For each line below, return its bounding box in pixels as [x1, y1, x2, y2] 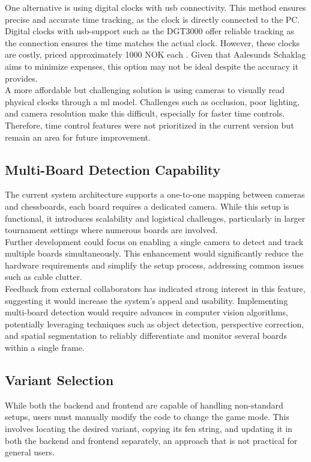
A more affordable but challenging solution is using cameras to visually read [5, 84, 285, 96]
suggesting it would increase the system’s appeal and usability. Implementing [5, 294, 288, 306]
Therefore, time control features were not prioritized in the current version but [5, 118, 294, 131]
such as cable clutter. [5, 270, 82, 283]
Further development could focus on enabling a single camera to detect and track [5, 235, 304, 248]
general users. [5, 446, 55, 458]
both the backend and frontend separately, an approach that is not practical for [5, 434, 298, 446]
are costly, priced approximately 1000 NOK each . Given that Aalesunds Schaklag [5, 48, 306, 61]
